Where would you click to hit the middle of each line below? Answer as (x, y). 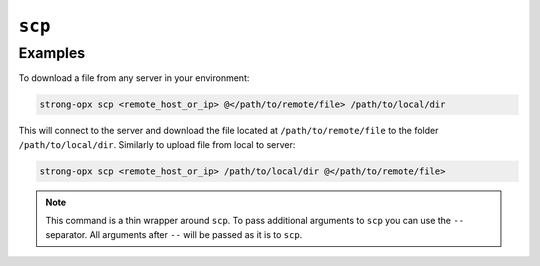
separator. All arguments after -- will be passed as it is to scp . (174, 234)
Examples (52, 53)
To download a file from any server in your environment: (134, 78)
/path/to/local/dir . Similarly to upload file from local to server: (157, 144)
